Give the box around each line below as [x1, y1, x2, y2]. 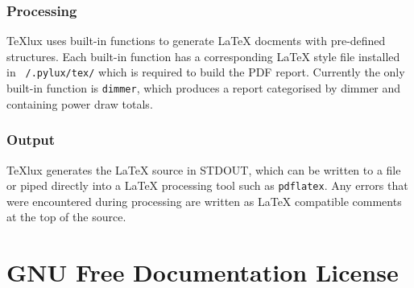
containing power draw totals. [6, 95, 153, 112]
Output [6, 130, 56, 150]
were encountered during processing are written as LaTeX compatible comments [6, 192, 402, 209]
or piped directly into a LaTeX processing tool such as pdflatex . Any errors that [6, 177, 408, 194]
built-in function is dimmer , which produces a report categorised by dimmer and [6, 80, 401, 97]
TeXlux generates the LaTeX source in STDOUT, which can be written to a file [6, 161, 401, 178]
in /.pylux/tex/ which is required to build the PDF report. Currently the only [6, 64, 405, 80]
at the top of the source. [6, 208, 126, 225]
